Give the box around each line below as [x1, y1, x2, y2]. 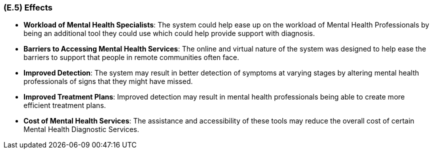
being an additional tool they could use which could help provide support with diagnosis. [23, 29, 315, 38]
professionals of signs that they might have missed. [23, 77, 193, 86]
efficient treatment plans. [23, 101, 106, 110]
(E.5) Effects [3, 2, 53, 12]
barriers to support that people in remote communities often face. [23, 53, 239, 62]
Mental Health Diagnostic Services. [23, 125, 139, 134]
